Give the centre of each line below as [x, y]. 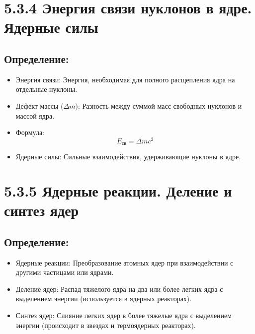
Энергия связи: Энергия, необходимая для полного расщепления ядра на [125, 79]
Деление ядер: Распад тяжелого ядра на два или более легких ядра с [119, 289]
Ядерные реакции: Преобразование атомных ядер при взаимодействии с [125, 262]
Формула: [30, 132]
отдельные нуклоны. [46, 89]
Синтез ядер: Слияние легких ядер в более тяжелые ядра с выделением [124, 315]
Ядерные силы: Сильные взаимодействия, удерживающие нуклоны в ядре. [128, 157]
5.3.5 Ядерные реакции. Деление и [118, 191]
